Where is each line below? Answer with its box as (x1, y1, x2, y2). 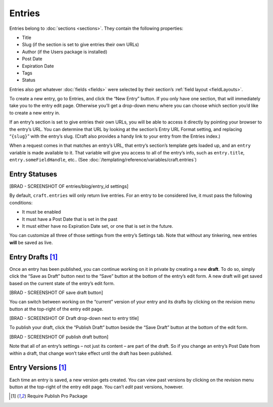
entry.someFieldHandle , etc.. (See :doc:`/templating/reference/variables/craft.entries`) (9, 157, 197, 163)
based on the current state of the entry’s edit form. (9, 280, 115, 286)
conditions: (9, 199, 33, 206)
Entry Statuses (9, 170, 58, 178)
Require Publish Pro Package (27, 393, 88, 399)
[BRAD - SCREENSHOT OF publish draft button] (9, 334, 109, 340)
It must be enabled (22, 209, 61, 215)
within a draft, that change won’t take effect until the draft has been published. (9, 350, 173, 356)
